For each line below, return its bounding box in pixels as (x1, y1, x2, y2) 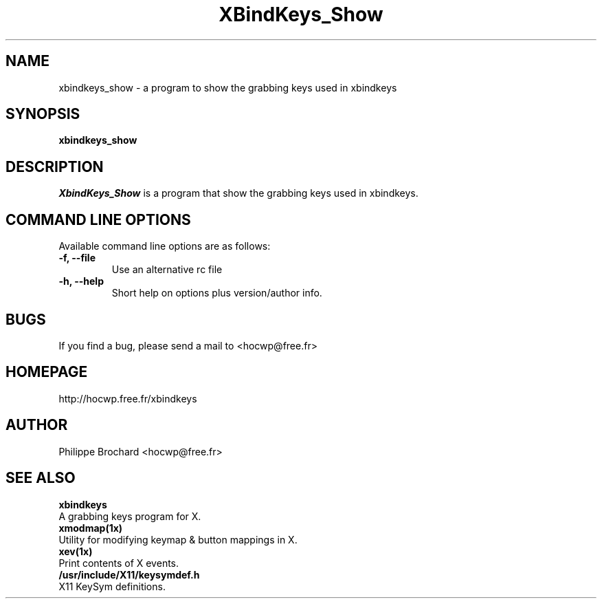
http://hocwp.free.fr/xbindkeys (58, 392, 197, 405)
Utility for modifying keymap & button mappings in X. (58, 533, 298, 546)
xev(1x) (58, 545, 93, 557)
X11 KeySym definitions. (58, 580, 166, 592)
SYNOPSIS (5, 105, 80, 123)
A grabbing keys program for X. (58, 510, 201, 522)
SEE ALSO (5, 469, 76, 487)
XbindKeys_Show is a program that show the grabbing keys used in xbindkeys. (58, 187, 419, 199)
